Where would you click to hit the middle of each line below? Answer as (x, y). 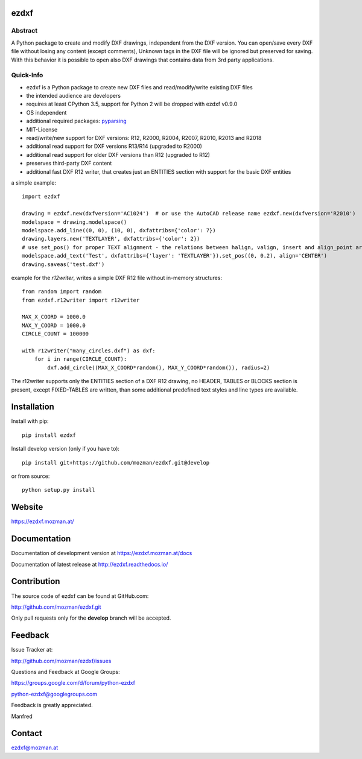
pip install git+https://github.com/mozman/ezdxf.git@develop (116, 462)
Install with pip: (30, 421)
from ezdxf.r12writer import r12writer (81, 300)
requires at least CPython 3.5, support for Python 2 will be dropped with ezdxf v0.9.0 (132, 104)
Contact (27, 733)
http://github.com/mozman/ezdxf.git (56, 607)
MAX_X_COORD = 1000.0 (54, 317)
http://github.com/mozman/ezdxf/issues (61, 661)
